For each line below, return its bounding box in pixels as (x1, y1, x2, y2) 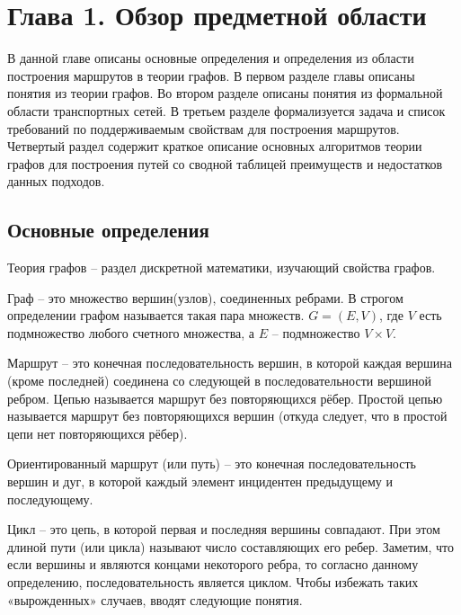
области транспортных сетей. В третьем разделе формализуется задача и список (7, 101, 446, 120)
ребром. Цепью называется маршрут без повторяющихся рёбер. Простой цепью (7, 388, 443, 407)
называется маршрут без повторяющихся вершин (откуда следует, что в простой (7, 406, 448, 425)
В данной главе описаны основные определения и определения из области (7, 49, 414, 67)
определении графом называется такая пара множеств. (7, 306, 305, 325)
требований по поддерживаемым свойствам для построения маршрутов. (7, 119, 400, 138)
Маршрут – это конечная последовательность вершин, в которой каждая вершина (7, 353, 452, 372)
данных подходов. (7, 172, 105, 191)
